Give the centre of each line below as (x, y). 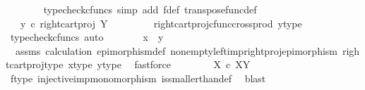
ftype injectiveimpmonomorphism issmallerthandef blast (138, 78)
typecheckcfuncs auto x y (87, 37)
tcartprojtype (35, 64)
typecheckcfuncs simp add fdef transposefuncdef (150, 9)
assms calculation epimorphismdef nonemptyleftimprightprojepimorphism (176, 50)
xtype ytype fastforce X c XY (159, 64)
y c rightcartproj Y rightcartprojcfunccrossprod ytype (161, 23)
